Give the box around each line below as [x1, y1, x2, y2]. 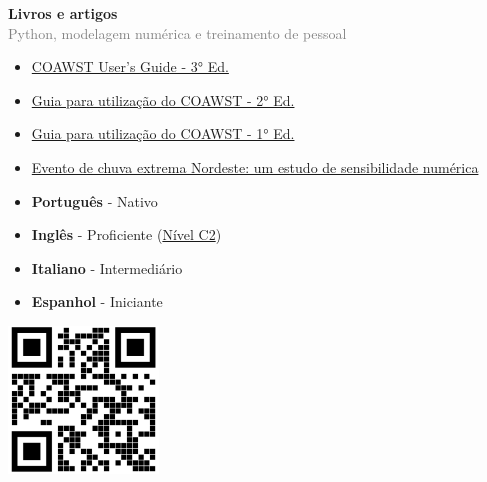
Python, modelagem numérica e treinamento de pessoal [8, 22, 347, 43]
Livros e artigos [8, 3, 118, 23]
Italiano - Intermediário [31, 257, 183, 278]
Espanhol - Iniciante [31, 291, 163, 312]
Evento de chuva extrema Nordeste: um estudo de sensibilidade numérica [31, 156, 479, 177]
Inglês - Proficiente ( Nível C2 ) [31, 224, 222, 245]
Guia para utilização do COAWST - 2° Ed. [31, 89, 295, 110]
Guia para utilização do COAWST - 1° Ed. [31, 123, 295, 144]
